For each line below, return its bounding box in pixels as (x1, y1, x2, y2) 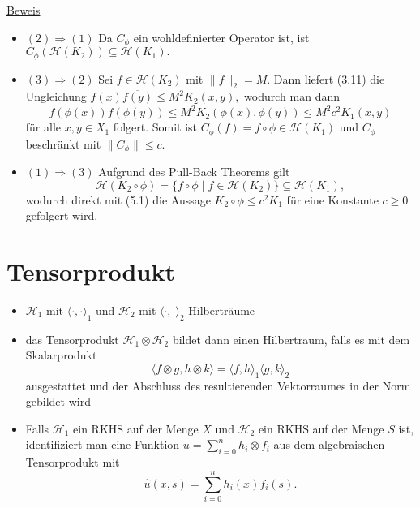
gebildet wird (25, 393, 91, 410)
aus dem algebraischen (273, 436, 385, 453)
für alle (25, 118, 62, 136)
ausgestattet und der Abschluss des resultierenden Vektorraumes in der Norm (25, 377, 411, 394)
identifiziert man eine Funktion (25, 436, 180, 453)
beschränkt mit (25, 135, 101, 152)
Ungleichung (25, 88, 87, 105)
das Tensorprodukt (25, 330, 119, 347)
